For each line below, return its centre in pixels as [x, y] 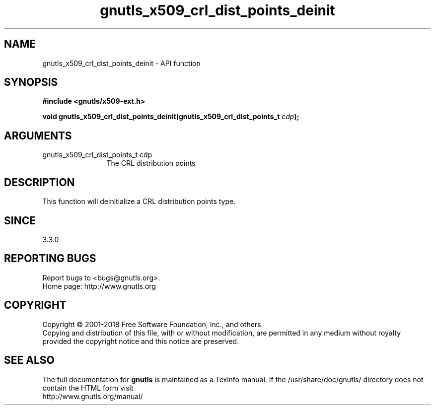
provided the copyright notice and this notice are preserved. [141, 341]
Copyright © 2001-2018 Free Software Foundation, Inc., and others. [153, 324]
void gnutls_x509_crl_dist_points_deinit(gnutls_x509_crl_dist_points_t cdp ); [171, 117]
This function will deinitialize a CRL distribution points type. [139, 202]
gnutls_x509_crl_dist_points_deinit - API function [121, 63]
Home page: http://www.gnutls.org [99, 286]
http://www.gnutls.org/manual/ [93, 396]
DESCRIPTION [39, 182]
